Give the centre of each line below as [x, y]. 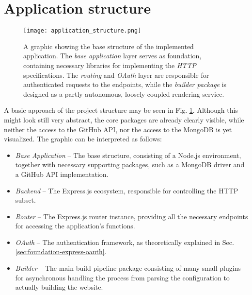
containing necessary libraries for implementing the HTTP [110, 65]
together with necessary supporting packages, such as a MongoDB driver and [130, 165]
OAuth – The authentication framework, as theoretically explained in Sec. [125, 242]
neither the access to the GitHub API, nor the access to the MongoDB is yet [118, 129]
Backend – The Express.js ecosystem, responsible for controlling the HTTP [127, 190]
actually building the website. [59, 287]
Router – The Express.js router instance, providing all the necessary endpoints [132, 216]
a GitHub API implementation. [62, 174]
